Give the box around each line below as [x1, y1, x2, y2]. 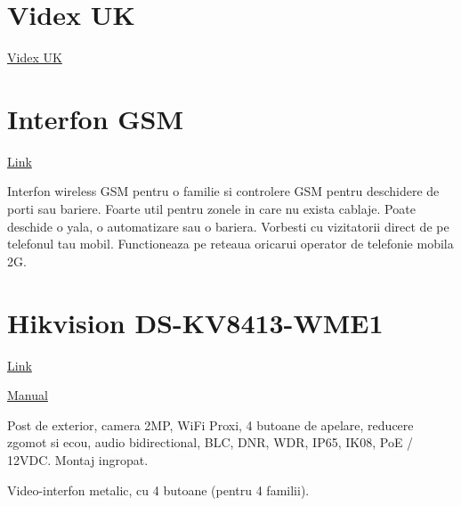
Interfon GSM [7, 100, 184, 136]
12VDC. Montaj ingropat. [7, 450, 149, 469]
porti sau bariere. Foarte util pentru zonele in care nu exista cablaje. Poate [7, 200, 416, 218]
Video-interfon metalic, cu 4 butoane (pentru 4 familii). [7, 480, 310, 499]
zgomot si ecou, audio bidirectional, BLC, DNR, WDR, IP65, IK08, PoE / [7, 433, 414, 452]
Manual [7, 386, 48, 404]
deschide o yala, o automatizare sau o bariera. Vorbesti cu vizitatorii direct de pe [7, 216, 449, 235]
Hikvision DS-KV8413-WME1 [7, 304, 384, 340]
